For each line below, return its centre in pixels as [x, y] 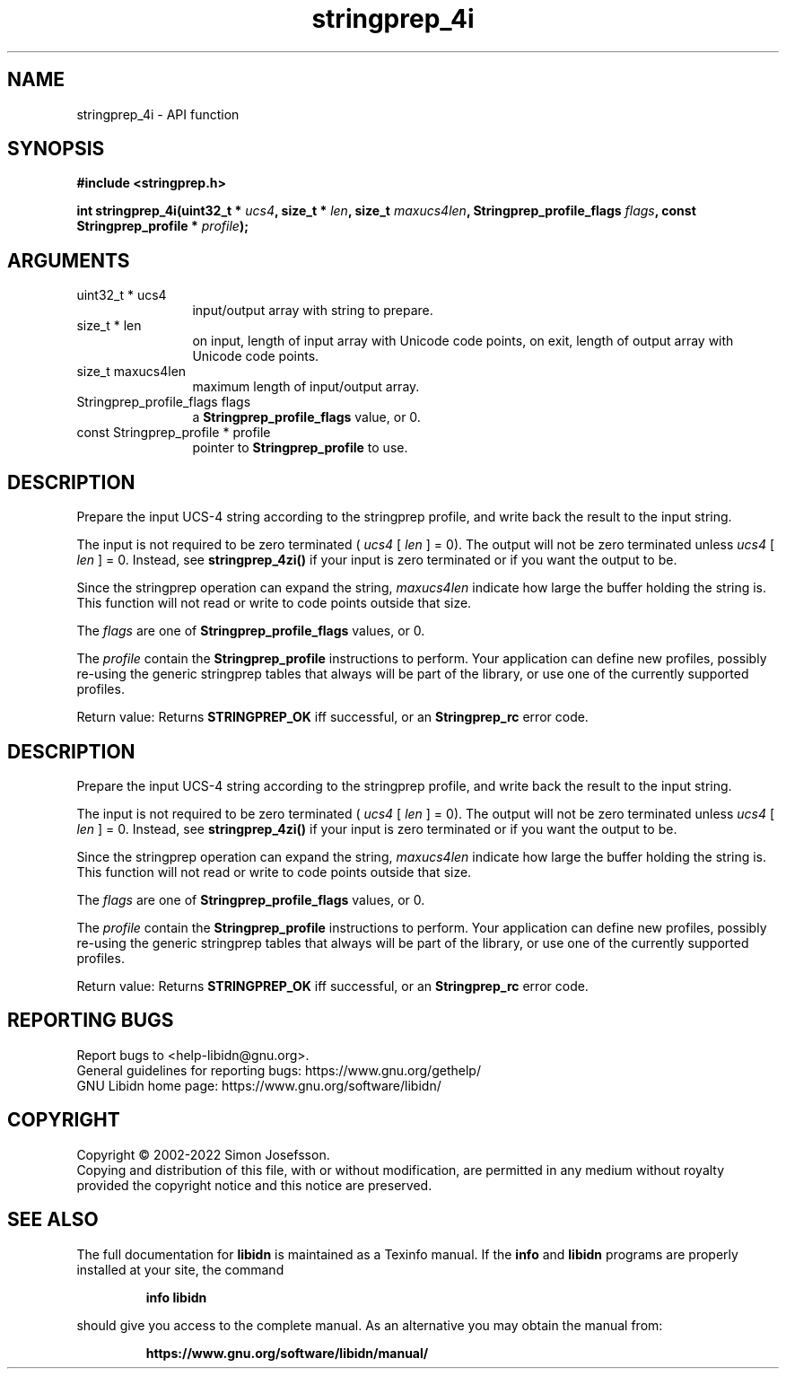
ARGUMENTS [69, 260]
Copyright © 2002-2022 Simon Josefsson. [203, 1154]
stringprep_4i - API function [158, 114]
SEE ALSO [53, 1220]
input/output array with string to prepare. [313, 311]
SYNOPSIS [56, 149]
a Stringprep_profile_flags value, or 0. [306, 417]
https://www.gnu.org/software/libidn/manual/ [287, 1353]
